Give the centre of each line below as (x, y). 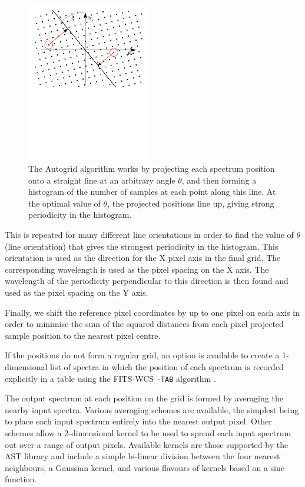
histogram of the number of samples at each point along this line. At (152, 192)
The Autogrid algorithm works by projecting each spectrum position (152, 169)
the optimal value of (64, 203)
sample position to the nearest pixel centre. (83, 335)
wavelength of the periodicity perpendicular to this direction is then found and (147, 281)
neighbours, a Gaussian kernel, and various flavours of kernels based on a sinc (145, 467)
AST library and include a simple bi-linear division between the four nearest (142, 456)
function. (21, 479)
